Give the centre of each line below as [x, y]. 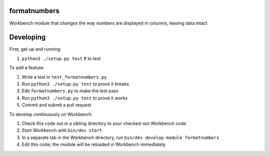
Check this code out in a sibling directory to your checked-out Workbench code [104, 123]
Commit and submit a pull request [56, 105]
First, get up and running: [35, 49]
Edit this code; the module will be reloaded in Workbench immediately [94, 144]
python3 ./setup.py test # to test [61, 58]
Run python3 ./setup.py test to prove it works [74, 98]
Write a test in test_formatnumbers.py [64, 77]
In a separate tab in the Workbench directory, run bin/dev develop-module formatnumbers [120, 137]
